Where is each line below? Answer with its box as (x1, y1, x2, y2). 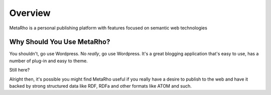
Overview (9, 7, 51, 18)
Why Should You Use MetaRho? (9, 38, 110, 46)
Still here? (9, 67, 30, 73)
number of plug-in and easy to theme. (9, 58, 88, 64)
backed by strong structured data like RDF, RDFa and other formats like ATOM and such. (9, 83, 192, 89)
